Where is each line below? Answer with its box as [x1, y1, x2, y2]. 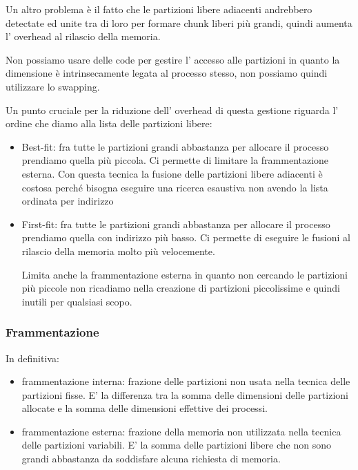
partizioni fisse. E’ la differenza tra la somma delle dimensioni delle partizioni [21, 387, 348, 402]
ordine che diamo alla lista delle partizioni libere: [6, 116, 212, 131]
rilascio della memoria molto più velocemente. [21, 243, 215, 258]
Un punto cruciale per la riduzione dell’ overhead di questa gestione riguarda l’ [6, 102, 339, 117]
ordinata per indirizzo [21, 194, 114, 208]
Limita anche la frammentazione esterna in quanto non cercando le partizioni [21, 267, 348, 281]
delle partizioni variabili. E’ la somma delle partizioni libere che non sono [21, 438, 331, 452]
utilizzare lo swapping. [6, 79, 100, 93]
